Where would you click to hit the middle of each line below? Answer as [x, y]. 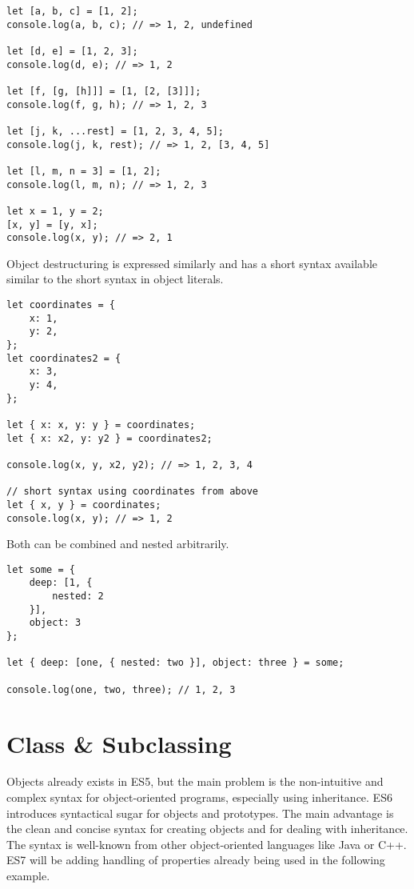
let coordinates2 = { [64, 358]
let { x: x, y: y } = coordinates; [101, 424]
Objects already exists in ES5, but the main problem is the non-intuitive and [195, 781]
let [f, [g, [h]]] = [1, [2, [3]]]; [104, 91]
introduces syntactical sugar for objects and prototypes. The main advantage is [200, 813]
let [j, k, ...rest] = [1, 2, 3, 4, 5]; [115, 131]
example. [28, 875]
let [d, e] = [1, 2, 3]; [72, 51]
